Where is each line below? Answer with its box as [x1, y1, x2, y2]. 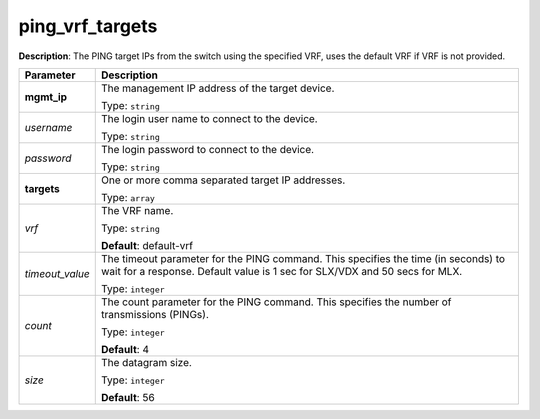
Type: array [100, 190, 155, 204]
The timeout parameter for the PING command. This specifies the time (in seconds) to [100, 251, 505, 265]
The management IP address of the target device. [100, 81, 335, 95]
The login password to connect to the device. [100, 142, 315, 156]
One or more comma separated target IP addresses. [100, 173, 346, 187]
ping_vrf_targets [18, 15, 158, 37]
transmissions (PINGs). [100, 307, 209, 321]
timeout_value [24, 266, 90, 280]
